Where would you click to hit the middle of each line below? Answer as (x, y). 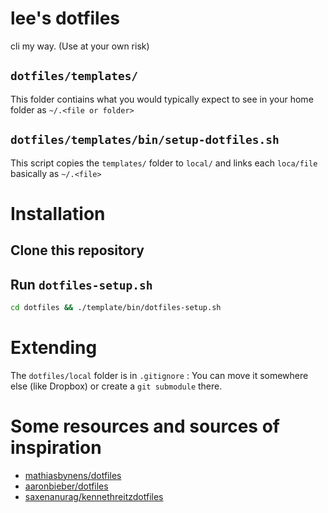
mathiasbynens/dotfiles (73, 475)
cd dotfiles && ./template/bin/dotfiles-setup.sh (116, 307)
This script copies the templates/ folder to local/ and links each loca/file (164, 163)
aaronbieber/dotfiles (66, 486)
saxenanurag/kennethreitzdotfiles (94, 496)
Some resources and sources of (145, 426)
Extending (54, 348)
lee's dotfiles (65, 18)
